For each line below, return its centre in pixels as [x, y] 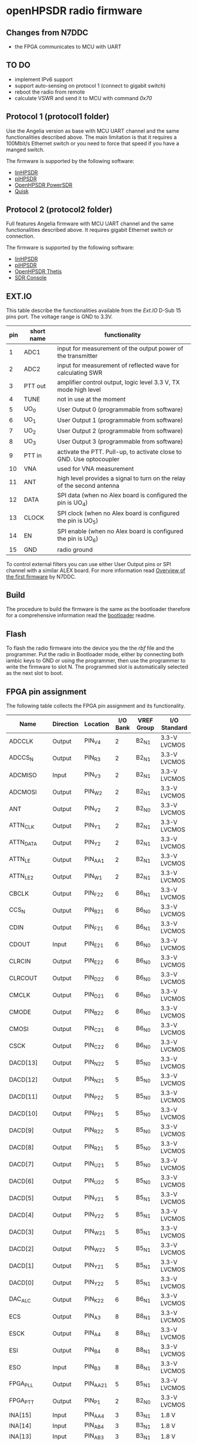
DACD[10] [23, 1113]
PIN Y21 [94, 1266]
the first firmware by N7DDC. [41, 576]
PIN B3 [92, 1367]
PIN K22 [94, 1299]
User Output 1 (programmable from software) [120, 420]
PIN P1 [92, 1401]
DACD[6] [21, 1181]
